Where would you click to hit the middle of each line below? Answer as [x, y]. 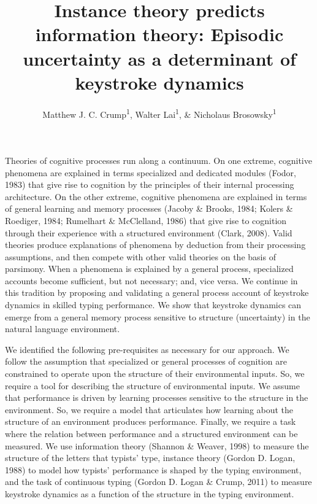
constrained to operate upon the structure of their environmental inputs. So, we [155, 374]
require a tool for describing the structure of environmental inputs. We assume [152, 385]
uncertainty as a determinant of [159, 58]
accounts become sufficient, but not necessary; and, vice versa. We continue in [151, 280]
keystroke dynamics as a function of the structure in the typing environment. [150, 493]
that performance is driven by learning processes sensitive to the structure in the [157, 397]
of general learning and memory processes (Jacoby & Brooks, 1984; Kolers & [149, 208]
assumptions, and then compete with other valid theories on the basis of [140, 256]
